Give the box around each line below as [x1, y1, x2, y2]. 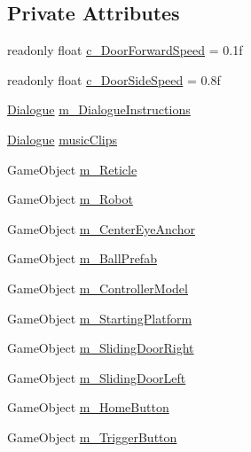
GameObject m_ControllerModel [7, 278, 188, 297]
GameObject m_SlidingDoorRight [7, 339, 194, 357]
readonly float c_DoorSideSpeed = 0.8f [7, 70, 221, 89]
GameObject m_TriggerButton [7, 427, 177, 446]
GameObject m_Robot [7, 190, 133, 208]
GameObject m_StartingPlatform [7, 308, 192, 327]
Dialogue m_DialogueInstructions [7, 100, 191, 119]
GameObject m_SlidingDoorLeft [7, 368, 186, 386]
